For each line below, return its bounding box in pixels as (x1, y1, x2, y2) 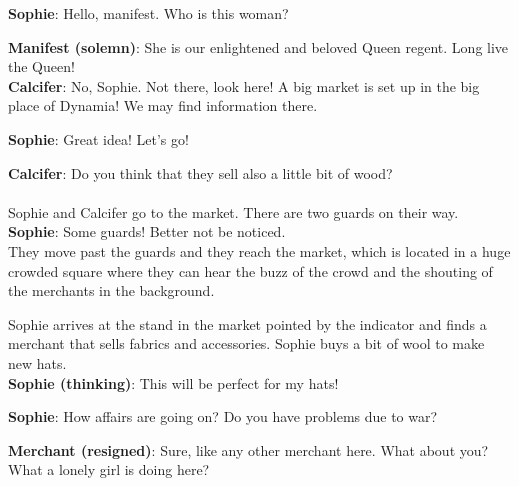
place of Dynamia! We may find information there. (8, 95, 318, 116)
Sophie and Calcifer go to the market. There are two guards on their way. (8, 201, 459, 222)
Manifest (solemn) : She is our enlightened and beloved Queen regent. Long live (8, 36, 509, 57)
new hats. (8, 352, 67, 373)
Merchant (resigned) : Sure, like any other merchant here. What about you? (8, 439, 489, 460)
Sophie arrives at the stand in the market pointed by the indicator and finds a (8, 313, 487, 334)
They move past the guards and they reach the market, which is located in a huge (8, 240, 511, 261)
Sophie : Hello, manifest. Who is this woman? (8, 3, 289, 23)
